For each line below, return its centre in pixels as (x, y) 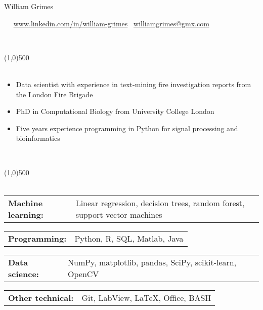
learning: (26, 214)
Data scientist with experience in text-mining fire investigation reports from (134, 84)
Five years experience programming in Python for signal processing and (127, 128)
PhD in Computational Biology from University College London (115, 111)
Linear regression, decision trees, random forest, (160, 203)
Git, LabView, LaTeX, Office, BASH (146, 297)
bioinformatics (38, 138)
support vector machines (119, 214)
